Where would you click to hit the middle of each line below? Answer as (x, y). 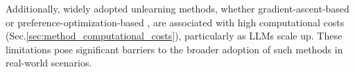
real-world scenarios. (49, 63)
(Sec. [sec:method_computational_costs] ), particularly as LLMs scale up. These (174, 36)
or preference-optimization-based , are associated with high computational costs (175, 22)
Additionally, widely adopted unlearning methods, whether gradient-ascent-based (177, 8)
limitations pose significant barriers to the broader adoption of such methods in (174, 49)
